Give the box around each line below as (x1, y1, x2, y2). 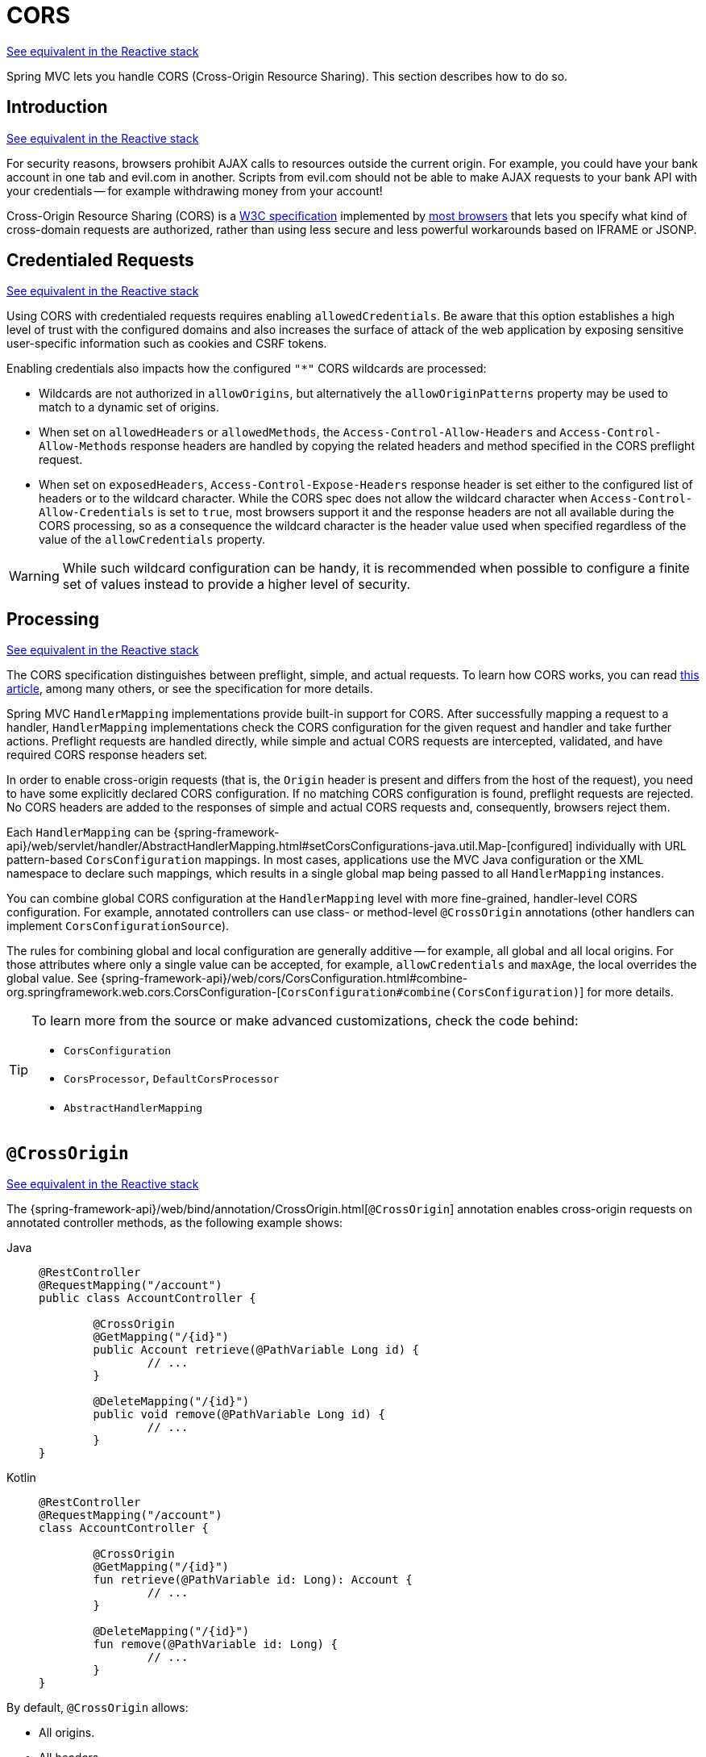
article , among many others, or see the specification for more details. (6, 682, 373, 696)
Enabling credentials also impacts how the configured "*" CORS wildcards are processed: (6, 361, 487, 376)
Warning (9, 568, 60, 585)
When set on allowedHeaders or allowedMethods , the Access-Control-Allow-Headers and (39, 425, 557, 440)
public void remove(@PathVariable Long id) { (93, 1408, 385, 1421)
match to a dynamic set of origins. (39, 400, 220, 415)
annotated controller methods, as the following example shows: (6, 1216, 343, 1230)
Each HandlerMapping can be (6, 825, 171, 840)
